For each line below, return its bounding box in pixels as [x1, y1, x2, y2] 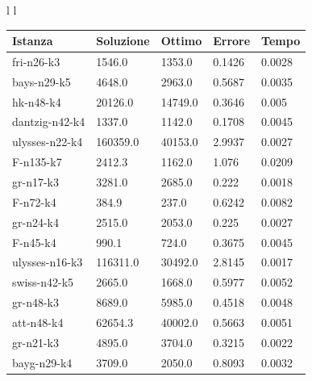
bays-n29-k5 [12, 73, 71, 90]
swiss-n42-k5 [12, 274, 74, 291]
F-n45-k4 [12, 233, 56, 250]
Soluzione [96, 32, 150, 49]
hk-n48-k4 [12, 93, 61, 110]
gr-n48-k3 [12, 294, 59, 311]
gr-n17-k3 [12, 174, 59, 190]
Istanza [12, 32, 53, 49]
